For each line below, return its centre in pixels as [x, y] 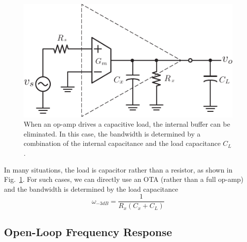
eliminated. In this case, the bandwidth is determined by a [112, 133]
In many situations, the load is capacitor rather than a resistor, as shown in [118, 169]
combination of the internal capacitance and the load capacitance [122, 143]
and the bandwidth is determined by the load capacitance [91, 189]
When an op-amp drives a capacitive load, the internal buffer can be [127, 124]
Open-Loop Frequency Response [88, 231]
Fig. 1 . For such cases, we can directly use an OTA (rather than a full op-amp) [124, 179]
